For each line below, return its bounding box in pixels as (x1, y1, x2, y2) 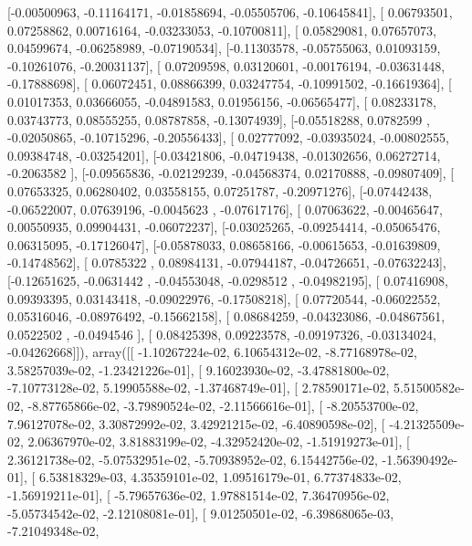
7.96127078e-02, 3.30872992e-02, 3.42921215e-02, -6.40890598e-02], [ (7, 414, 385, 433)
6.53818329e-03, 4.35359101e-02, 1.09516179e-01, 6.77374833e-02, (38, 467, 402, 487)
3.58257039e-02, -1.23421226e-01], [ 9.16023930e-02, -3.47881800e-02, (7, 360, 390, 379)
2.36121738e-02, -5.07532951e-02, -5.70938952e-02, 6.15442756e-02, (7, 449, 378, 468)
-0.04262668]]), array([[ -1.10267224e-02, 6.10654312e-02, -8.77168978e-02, (7, 342, 417, 362)
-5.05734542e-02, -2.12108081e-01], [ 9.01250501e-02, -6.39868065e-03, (7, 503, 394, 522)
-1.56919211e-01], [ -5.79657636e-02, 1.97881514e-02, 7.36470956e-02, (7, 486, 390, 505)
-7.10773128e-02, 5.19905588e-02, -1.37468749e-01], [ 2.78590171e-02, (7, 378, 390, 397)
